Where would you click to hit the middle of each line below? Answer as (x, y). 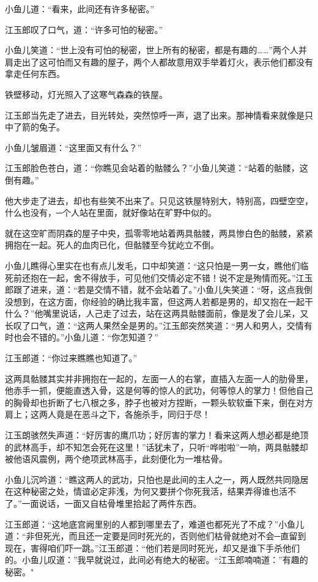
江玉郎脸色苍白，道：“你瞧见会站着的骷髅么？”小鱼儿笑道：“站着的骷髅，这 (157, 168)
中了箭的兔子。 (35, 127)
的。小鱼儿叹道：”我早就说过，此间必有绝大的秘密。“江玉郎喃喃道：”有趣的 (157, 560)
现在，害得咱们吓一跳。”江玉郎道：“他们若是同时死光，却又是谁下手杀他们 (153, 547)
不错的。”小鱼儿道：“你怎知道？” (94, 337)
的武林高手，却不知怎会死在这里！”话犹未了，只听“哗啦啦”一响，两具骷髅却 (157, 447)
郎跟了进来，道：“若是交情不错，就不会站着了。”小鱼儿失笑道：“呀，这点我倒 (159, 289)
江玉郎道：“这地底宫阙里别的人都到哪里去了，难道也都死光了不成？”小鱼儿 (155, 524)
